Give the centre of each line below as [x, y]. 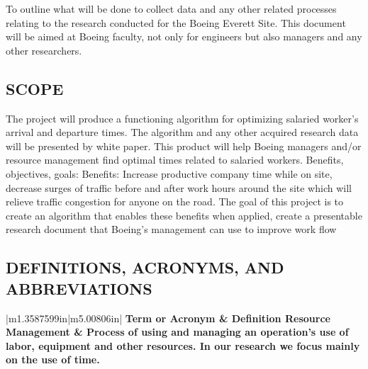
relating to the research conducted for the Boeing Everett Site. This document [176, 22]
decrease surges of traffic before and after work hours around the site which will [179, 187]
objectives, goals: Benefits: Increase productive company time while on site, [169, 173]
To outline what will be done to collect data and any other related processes [171, 8]
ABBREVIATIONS [79, 288]
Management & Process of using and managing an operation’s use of [177, 332]
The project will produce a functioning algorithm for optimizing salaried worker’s [182, 118]
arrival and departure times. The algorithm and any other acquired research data [182, 132]
